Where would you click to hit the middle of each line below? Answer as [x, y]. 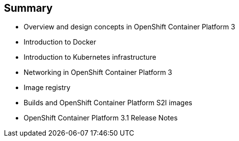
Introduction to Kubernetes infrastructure [90, 57]
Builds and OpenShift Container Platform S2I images [108, 103]
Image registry [47, 88]
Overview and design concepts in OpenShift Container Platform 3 [130, 27]
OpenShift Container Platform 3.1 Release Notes [101, 118]
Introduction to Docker [60, 42]
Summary [28, 8]
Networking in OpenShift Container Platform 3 [98, 72]
